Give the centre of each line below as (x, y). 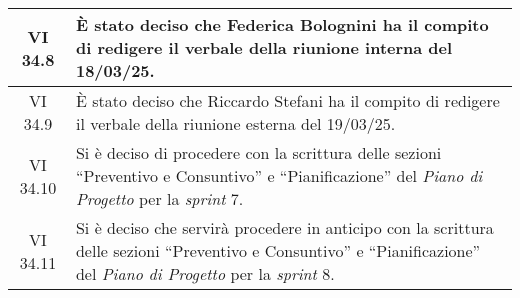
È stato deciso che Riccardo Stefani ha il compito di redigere (287, 100)
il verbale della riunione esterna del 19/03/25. (235, 123)
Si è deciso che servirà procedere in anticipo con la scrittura (284, 227)
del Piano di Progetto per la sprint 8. (205, 273)
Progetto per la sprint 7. (159, 198)
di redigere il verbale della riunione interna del (264, 47)
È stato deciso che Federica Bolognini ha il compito (282, 24)
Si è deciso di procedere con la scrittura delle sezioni (258, 152)
